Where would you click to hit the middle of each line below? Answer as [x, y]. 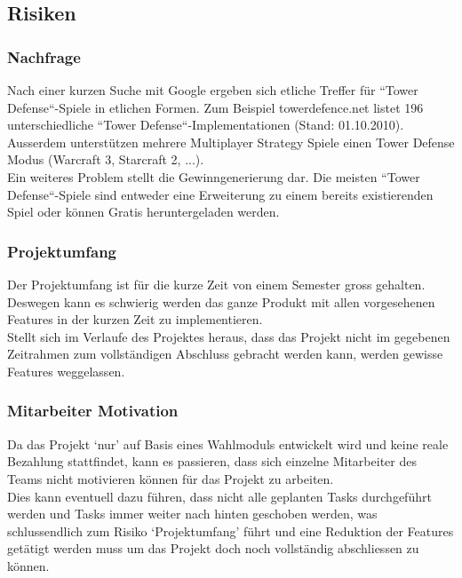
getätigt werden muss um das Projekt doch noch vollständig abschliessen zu [213, 548]
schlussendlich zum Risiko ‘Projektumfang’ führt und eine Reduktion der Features [231, 530]
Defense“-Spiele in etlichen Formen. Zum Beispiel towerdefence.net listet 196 [215, 107]
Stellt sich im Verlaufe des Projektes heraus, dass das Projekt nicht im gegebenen [229, 336]
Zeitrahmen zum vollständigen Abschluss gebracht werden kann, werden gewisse [225, 354]
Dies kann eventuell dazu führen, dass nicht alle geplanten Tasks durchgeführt [219, 496]
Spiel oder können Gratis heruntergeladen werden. [143, 212]
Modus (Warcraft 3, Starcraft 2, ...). [106, 159]
